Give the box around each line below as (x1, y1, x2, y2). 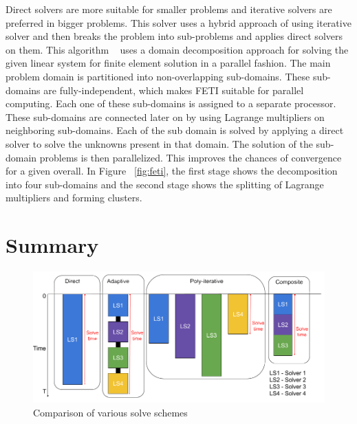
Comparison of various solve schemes (33, 405, 188, 419)
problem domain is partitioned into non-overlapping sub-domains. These (6, 69, 310, 83)
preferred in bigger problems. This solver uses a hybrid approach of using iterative (6, 15, 351, 30)
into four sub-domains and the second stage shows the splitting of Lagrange (6, 177, 324, 191)
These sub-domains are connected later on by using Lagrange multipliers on (6, 109, 325, 124)
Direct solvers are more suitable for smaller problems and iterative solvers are (6, 2, 332, 16)
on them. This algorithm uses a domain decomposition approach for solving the (6, 42, 349, 56)
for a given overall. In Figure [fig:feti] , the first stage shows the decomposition (6, 164, 338, 178)
